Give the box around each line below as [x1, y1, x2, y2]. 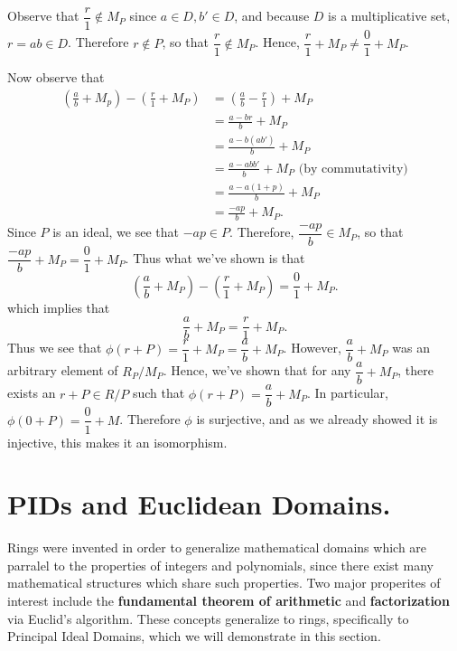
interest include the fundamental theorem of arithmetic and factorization [7, 591, 450, 610]
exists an [7, 383, 56, 402]
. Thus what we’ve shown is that [125, 249, 305, 268]
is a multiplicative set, [328, 6, 451, 25]
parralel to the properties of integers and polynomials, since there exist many [7, 555, 434, 574]
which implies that [7, 297, 110, 316]
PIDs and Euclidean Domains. [7, 486, 391, 523]
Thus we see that [7, 338, 102, 357]
